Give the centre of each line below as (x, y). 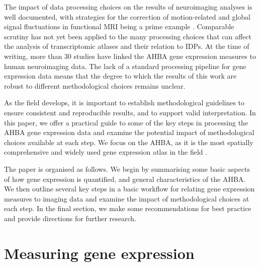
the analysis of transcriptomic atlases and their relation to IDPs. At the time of (127, 46)
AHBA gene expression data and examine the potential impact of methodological (129, 132)
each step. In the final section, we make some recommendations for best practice (128, 208)
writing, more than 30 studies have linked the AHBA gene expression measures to (130, 56)
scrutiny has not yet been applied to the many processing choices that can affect (128, 36)
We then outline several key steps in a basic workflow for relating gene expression (129, 189)
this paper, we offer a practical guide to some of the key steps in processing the (126, 122)
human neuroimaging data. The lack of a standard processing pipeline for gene (125, 66)
